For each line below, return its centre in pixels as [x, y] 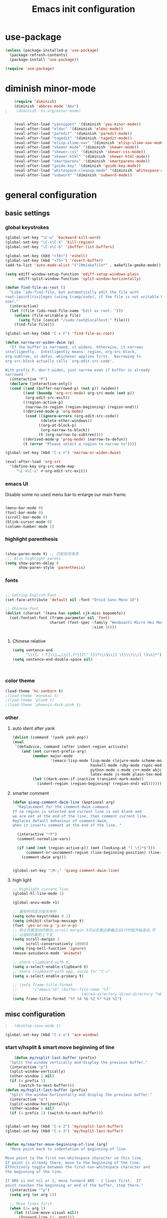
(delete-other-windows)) [66, 421]
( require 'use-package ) [30, 69]
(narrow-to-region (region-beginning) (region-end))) [82, 407]
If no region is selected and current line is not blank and [77, 811]
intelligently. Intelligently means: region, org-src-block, [71, 352]
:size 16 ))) [104, 627]
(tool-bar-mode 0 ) [24, 513]
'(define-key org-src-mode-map [42, 466]
